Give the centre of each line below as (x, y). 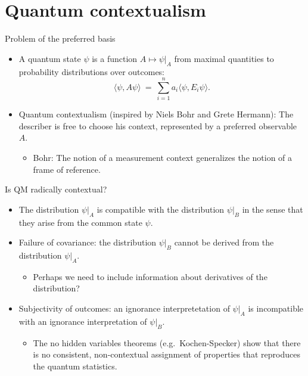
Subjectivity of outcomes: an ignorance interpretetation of (124, 308)
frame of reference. (67, 169)
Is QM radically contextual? (56, 189)
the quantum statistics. (75, 366)
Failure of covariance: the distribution (88, 242)
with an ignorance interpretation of (83, 321)
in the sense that (273, 209)
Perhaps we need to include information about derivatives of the (150, 276)
